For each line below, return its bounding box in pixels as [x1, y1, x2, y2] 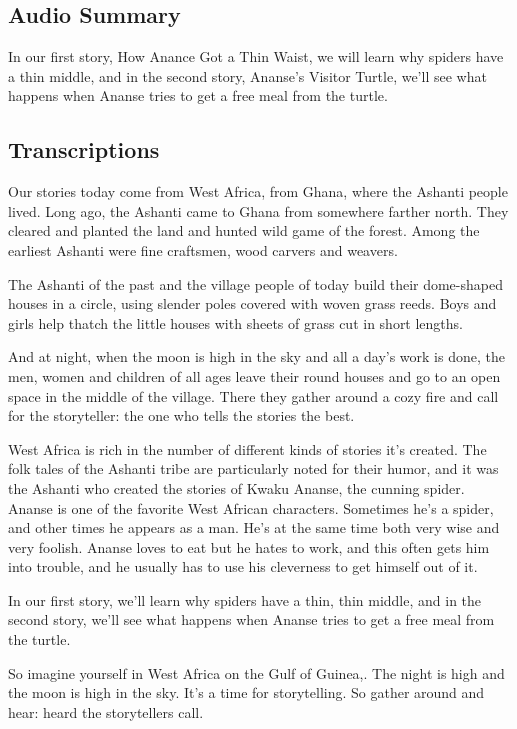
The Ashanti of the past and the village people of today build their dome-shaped [8, 273, 503, 294]
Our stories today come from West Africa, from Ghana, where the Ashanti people [8, 181, 508, 202]
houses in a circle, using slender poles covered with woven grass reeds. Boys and [8, 293, 497, 314]
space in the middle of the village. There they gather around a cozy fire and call [8, 385, 499, 406]
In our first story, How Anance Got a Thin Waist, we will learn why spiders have [8, 46, 504, 67]
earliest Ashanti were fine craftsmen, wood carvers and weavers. [8, 239, 398, 260]
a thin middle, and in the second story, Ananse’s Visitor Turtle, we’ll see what [8, 65, 487, 86]
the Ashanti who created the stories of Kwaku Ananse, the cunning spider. [8, 477, 465, 498]
